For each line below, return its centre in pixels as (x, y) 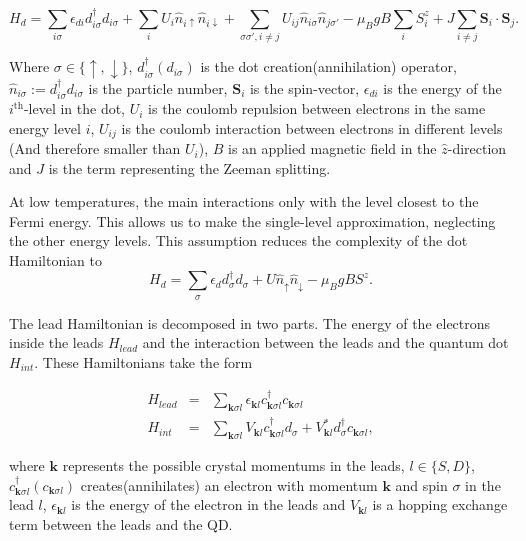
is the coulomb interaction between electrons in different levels (312, 127)
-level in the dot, (74, 108)
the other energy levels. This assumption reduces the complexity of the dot (238, 240)
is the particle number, (158, 87)
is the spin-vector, (304, 87)
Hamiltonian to (55, 260)
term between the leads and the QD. (121, 523)
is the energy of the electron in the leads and (208, 504)
